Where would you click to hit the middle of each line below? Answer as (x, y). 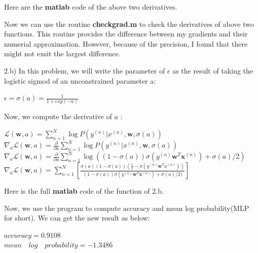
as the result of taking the (213, 70)
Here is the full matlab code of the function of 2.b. (84, 191)
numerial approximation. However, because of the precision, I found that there (126, 43)
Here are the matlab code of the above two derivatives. (91, 7)
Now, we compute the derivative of (58, 116)
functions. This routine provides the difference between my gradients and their (126, 34)
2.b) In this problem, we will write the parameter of (85, 70)
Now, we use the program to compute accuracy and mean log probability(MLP (127, 208)
